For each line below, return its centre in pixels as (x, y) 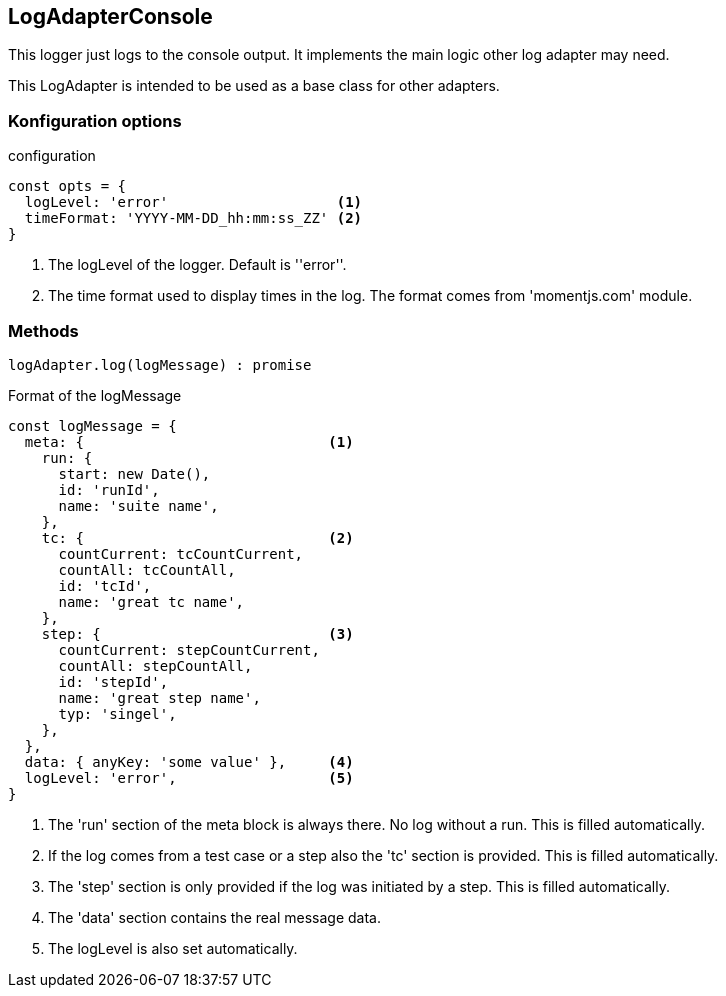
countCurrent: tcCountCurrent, (181, 553)
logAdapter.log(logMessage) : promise (160, 364)
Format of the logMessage (95, 395)
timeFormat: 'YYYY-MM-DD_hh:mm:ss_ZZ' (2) (193, 218)
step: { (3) (197, 633)
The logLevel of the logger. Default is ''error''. (197, 265)
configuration (52, 156)
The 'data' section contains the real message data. (214, 917)
